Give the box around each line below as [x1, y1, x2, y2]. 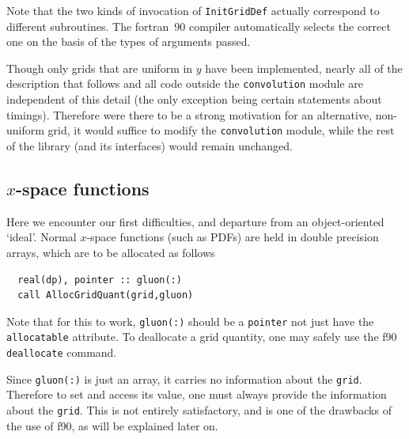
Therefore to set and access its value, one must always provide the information [6, 386, 387, 403]
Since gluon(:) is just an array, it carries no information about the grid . [6, 370, 362, 387]
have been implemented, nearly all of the [205, 59, 403, 76]
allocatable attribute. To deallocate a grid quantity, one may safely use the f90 [6, 328, 397, 345]
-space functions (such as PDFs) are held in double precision [86, 229, 379, 245]
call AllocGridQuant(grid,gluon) [17, 290, 194, 301]
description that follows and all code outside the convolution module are [6, 75, 363, 92]
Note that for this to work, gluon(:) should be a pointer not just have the [6, 312, 374, 329]
